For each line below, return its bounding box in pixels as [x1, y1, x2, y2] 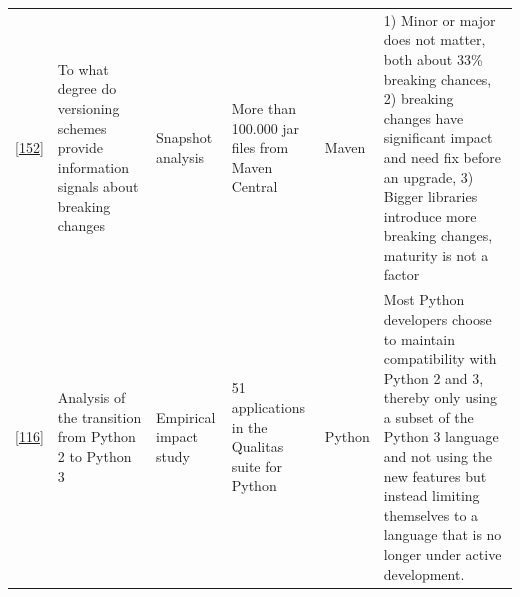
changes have [383, 107, 464, 128]
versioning [57, 97, 120, 118]
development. [383, 563, 465, 584]
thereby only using [383, 387, 498, 408]
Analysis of [57, 387, 126, 408]
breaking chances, [383, 68, 492, 89]
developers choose [383, 308, 492, 329]
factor [383, 264, 420, 285]
